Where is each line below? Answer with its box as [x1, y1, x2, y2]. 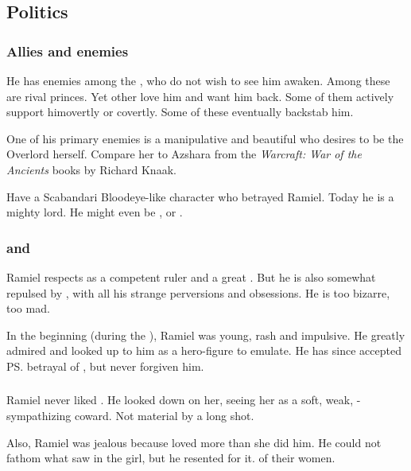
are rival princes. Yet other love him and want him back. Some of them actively [6, 88, 394, 104]
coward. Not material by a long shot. [75, 407, 254, 424]
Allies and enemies [6, 41, 129, 60]
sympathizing [6, 407, 72, 424]
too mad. [6, 300, 50, 317]
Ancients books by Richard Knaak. [6, 161, 176, 177]
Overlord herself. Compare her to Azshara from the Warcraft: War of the [6, 146, 362, 162]
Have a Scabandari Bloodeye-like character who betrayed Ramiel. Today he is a [6, 188, 394, 204]
